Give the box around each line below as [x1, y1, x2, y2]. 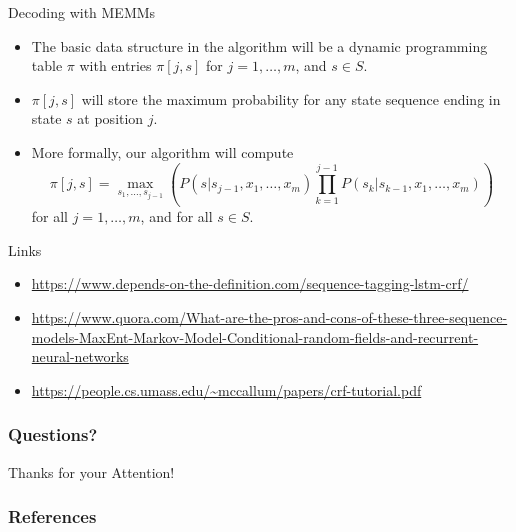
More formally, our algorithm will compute [31, 141, 294, 162]
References [8, 504, 97, 529]
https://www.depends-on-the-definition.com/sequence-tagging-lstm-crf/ [31, 273, 469, 294]
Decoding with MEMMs [8, 2, 156, 22]
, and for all [140, 206, 213, 227]
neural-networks [31, 346, 129, 367]
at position [77, 108, 144, 129]
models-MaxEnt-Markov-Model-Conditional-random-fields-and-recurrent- [31, 326, 479, 347]
